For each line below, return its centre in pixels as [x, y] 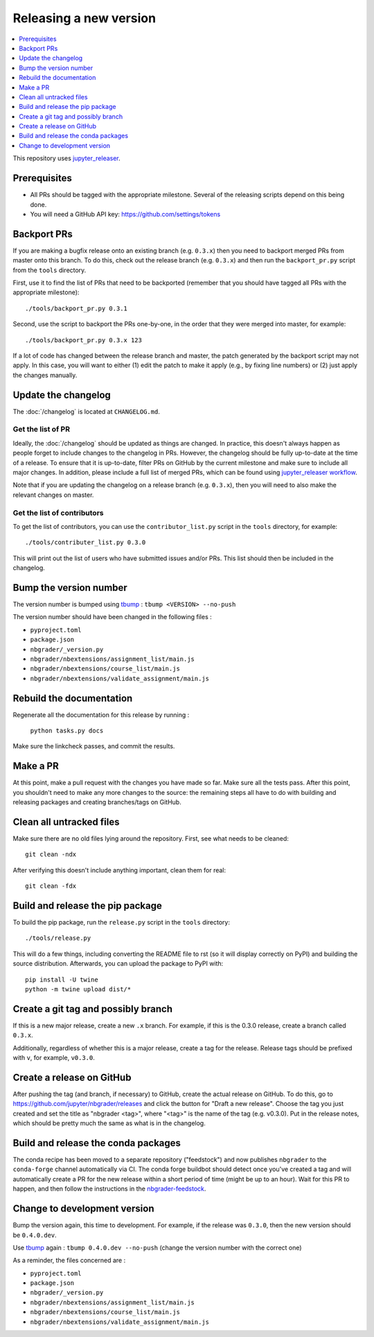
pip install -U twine [62, 979]
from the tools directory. [50, 270]
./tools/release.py [58, 938]
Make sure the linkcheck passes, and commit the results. [94, 746]
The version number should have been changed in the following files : [112, 617]
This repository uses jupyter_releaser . [66, 158]
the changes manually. [45, 375]
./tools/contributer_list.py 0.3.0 [86, 543]
